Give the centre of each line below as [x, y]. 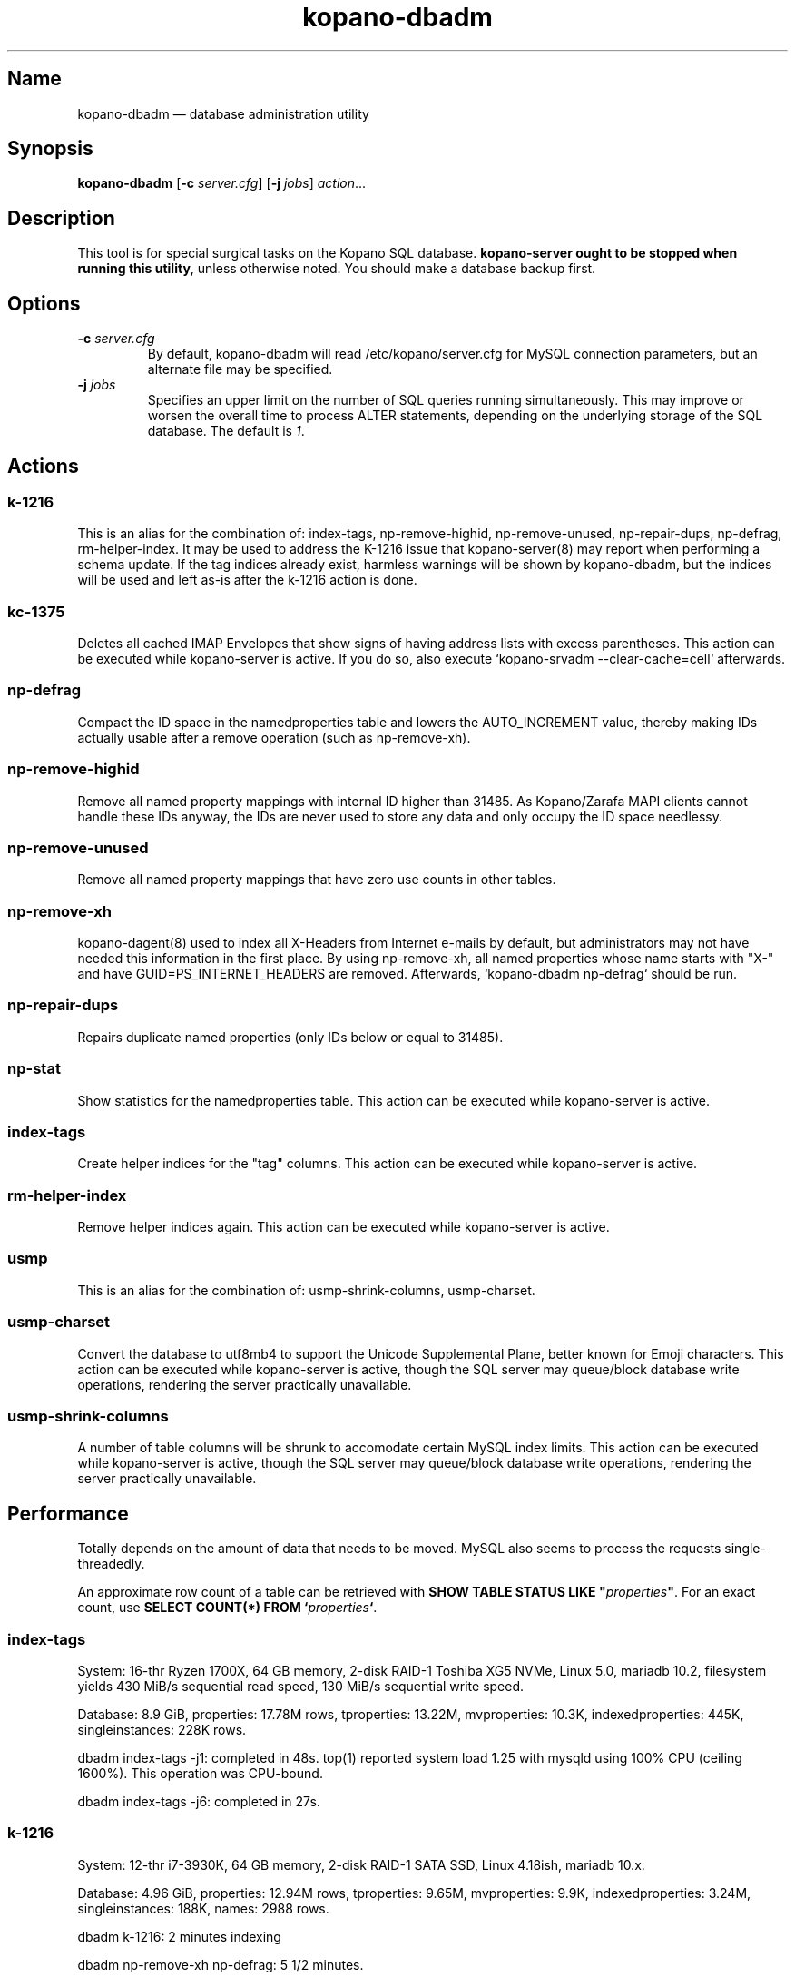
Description [61, 218]
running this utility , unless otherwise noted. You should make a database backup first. [337, 269]
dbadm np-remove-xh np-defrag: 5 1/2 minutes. [221, 1964]
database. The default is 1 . [226, 431]
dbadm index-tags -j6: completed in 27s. [199, 1801]
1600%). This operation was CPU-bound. [200, 1773]
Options [44, 303]
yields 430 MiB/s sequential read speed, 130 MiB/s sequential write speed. [301, 1686]
